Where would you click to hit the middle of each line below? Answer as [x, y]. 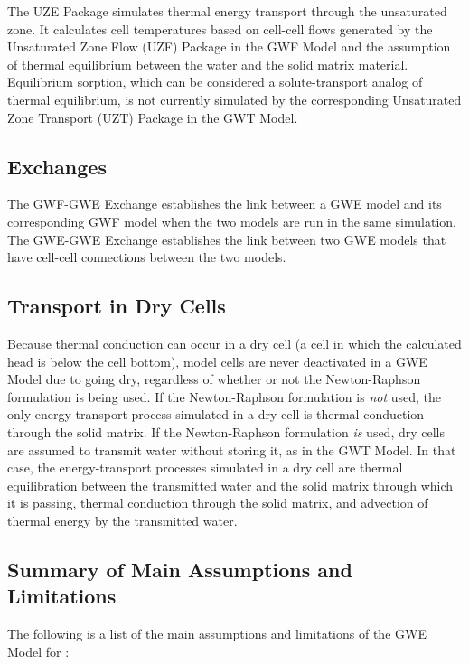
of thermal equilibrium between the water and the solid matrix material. [208, 64]
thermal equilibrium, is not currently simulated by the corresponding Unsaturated [234, 99]
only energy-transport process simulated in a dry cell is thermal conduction [216, 414]
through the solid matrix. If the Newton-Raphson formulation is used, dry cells [226, 431]
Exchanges [57, 166]
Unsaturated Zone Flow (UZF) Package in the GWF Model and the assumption [229, 47]
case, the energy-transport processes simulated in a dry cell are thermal [205, 468]
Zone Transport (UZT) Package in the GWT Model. [153, 117]
